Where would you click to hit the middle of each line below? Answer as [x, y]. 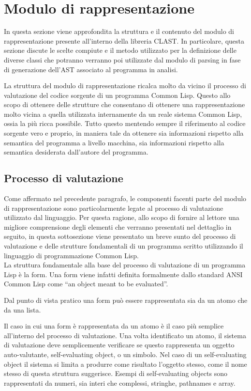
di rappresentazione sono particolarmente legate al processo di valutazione [114, 208]
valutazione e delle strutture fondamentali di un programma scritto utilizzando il [124, 246]
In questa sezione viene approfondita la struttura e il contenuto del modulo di [119, 31]
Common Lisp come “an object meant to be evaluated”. [86, 284]
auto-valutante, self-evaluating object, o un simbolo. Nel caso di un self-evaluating [125, 354]
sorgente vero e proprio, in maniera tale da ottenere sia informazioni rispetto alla [124, 133]
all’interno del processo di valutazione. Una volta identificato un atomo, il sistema [125, 335]
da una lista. [22, 309]
